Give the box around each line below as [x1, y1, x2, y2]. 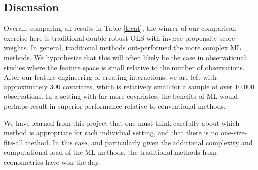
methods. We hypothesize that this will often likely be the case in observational [4, 52, 246, 62]
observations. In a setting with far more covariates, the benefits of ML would [4, 91, 238, 101]
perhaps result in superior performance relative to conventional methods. [4, 100, 226, 111]
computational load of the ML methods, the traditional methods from [4, 147, 217, 157]
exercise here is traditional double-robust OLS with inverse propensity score [4, 32, 235, 43]
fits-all [4, 137, 23, 147]
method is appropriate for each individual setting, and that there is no [4, 127, 219, 138]
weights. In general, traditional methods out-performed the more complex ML [4, 42, 241, 53]
